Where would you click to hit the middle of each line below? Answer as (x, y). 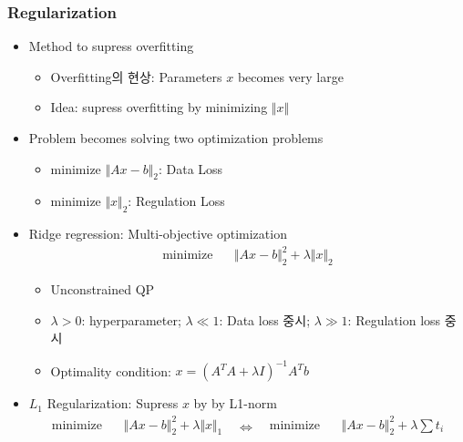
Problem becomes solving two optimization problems (176, 138)
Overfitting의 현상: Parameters (136, 76)
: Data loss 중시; (265, 319)
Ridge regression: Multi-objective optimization (158, 234)
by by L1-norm (235, 403)
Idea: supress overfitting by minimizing (159, 107)
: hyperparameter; (131, 319)
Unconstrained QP (103, 289)
